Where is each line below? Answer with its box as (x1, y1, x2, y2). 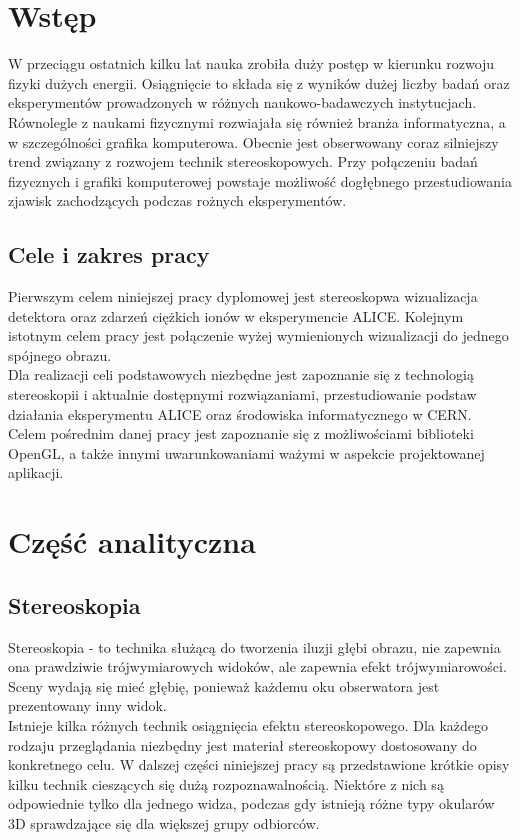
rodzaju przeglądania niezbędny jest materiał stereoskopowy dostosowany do (8, 734, 477, 755)
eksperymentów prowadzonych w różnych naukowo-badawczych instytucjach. (8, 92, 477, 113)
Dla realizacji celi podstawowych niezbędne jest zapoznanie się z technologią (8, 364, 474, 385)
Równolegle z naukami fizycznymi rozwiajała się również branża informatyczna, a (8, 111, 506, 132)
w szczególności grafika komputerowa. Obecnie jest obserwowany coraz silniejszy (8, 131, 499, 152)
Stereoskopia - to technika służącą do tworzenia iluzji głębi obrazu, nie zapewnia (8, 636, 501, 657)
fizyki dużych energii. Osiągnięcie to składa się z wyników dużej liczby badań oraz (8, 72, 510, 93)
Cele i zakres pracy (8, 239, 210, 270)
